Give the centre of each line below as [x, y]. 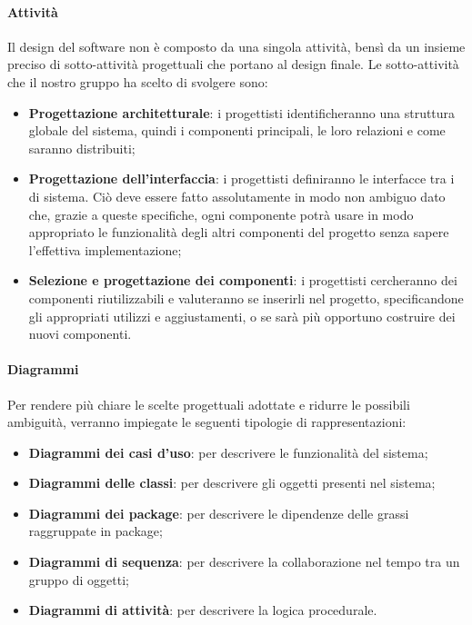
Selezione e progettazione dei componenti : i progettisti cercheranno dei [243, 280]
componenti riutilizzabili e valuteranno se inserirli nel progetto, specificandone [246, 298]
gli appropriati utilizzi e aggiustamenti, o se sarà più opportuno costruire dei [242, 316]
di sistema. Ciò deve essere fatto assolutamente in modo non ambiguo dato [237, 196]
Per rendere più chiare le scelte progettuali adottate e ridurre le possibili [209, 404]
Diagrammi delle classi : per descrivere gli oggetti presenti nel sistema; [232, 483]
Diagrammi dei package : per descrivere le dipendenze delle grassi [219, 513]
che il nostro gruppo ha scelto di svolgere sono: [138, 81]
